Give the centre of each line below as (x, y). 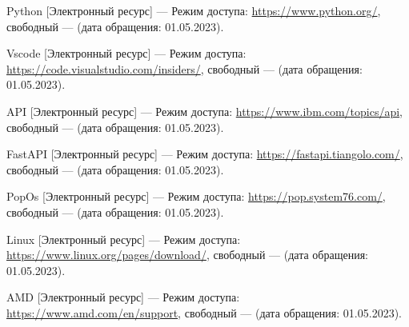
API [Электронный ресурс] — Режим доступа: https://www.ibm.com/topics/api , (205, 111)
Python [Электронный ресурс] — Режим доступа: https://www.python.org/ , (194, 10)
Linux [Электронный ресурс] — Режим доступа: (124, 239)
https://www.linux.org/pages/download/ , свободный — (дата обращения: (187, 255)
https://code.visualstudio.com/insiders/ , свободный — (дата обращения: (184, 68)
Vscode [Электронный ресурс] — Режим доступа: (126, 53)
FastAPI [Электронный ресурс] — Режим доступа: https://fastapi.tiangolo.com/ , (205, 154)
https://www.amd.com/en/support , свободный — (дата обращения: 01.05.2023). (204, 312)
